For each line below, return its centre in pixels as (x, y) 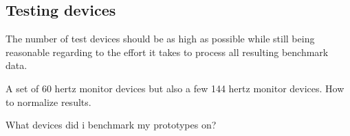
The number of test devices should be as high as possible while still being (160, 39)
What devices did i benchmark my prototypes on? (111, 125)
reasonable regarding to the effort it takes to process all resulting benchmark (167, 52)
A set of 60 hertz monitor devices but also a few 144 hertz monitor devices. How (175, 88)
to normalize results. (48, 101)
